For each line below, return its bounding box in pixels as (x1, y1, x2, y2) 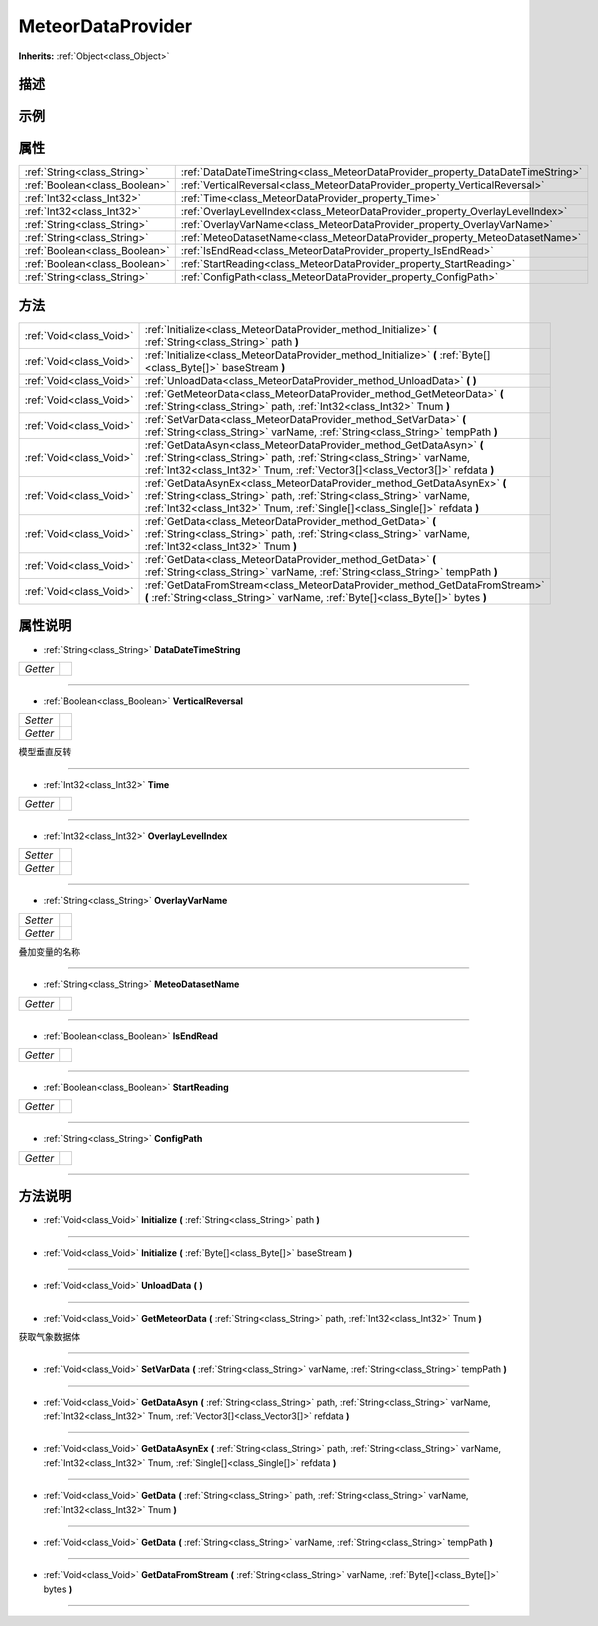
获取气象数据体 (18, 1330, 80, 1342)
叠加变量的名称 (18, 945, 80, 957)
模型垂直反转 (18, 746, 72, 758)
